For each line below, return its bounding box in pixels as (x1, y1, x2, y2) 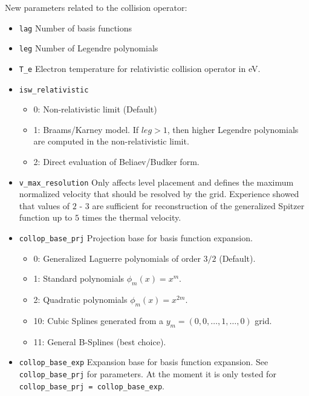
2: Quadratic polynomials (33, 293, 128, 306)
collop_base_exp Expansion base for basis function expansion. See (19, 355, 268, 368)
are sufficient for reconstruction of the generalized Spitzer (92, 199, 305, 212)
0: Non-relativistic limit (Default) (33, 103, 157, 115)
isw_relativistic (19, 85, 89, 94)
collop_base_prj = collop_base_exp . (19, 379, 164, 392)
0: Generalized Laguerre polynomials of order (33, 252, 201, 264)
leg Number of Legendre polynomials (19, 42, 158, 54)
